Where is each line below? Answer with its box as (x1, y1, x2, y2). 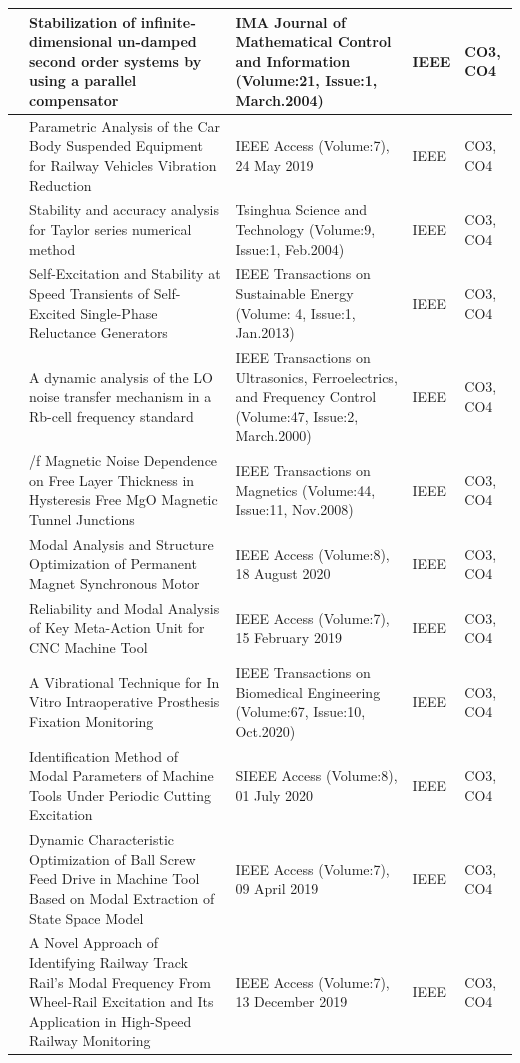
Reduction (29, 174, 92, 195)
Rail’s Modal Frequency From (29, 971, 211, 992)
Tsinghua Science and (235, 199, 367, 220)
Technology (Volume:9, (235, 218, 376, 239)
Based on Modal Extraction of (29, 887, 215, 908)
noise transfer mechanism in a (29, 386, 212, 407)
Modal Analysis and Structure (29, 533, 214, 554)
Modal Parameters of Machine (29, 765, 214, 786)
